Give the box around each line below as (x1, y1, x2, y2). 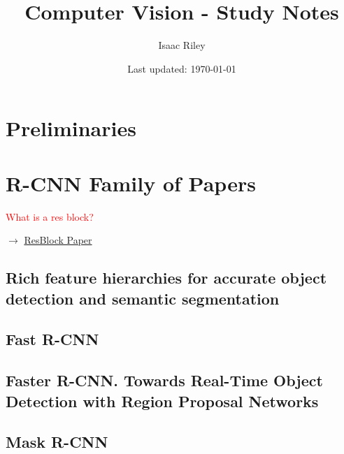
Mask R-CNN (6, 431, 108, 453)
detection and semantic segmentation (6, 287, 280, 309)
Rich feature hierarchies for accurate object (6, 267, 327, 288)
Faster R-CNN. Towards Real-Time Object (6, 369, 323, 391)
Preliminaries (6, 114, 136, 142)
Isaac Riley (158, 38, 206, 52)
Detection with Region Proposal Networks (6, 390, 319, 411)
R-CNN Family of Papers (6, 168, 256, 197)
